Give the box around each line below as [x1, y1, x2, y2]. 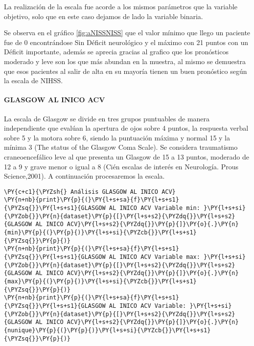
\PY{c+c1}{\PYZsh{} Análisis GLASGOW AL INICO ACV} [4, 188, 176, 195]
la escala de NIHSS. [4, 75, 63, 86]
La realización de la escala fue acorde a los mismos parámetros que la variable [4, 1, 238, 11]
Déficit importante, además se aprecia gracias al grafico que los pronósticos [4, 46, 229, 57]
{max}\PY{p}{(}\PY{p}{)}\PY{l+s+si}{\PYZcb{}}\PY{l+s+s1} [4, 277, 197, 285]
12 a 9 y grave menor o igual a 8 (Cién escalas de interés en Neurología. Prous [4, 161, 238, 171]
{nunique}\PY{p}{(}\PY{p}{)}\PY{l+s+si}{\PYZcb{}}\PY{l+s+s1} [4, 326, 211, 334]
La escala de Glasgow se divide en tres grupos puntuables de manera [4, 113, 210, 123]
